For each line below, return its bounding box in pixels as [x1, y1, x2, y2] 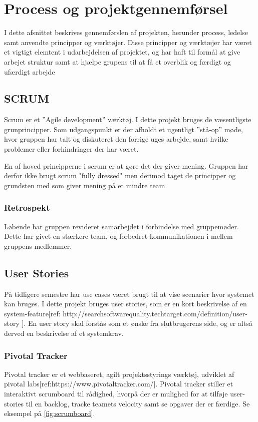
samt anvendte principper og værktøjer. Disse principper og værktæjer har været [4, 37, 252, 47]
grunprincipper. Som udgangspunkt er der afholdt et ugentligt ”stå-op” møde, [4, 124, 243, 134]
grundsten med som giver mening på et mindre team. [4, 180, 167, 190]
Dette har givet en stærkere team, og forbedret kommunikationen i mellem [4, 231, 233, 241]
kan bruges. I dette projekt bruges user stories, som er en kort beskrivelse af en [4, 298, 247, 309]
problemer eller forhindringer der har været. [4, 144, 139, 154]
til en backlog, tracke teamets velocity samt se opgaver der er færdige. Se [26, 398, 250, 408]
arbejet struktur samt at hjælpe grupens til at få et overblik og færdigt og [4, 56, 231, 67]
